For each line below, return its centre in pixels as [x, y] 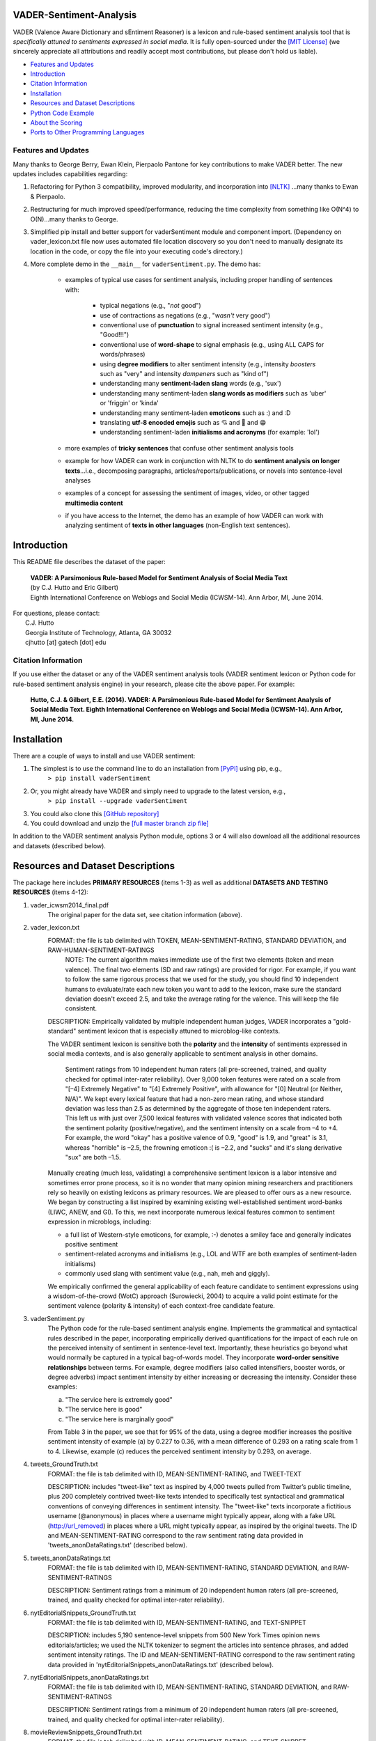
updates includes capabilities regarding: [70, 173]
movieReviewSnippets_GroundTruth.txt [86, 1732]
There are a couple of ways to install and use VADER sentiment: [104, 756]
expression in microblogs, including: [100, 1221]
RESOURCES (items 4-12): [50, 892]
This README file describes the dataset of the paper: [89, 562]
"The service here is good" [104, 1410]
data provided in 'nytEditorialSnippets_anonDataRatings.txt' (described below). [161, 1664]
